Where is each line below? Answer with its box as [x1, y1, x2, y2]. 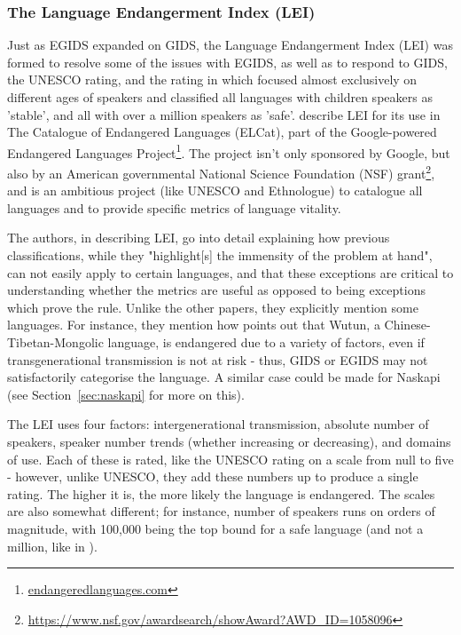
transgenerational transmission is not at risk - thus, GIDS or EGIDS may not [7, 350, 428, 369]
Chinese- [384, 315, 431, 334]
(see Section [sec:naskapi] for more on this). [7, 385, 245, 403]
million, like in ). [7, 536, 98, 555]
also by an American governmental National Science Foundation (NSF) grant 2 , [7, 162, 435, 182]
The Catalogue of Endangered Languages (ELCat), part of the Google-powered [7, 123, 437, 141]
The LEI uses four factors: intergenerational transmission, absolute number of [7, 415, 429, 433]
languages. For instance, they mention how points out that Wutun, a [7, 315, 380, 334]
